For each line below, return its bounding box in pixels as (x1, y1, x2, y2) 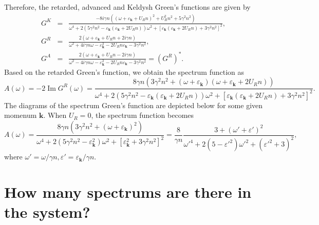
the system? (4, 201, 90, 222)
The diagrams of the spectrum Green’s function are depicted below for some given (4, 99, 263, 110)
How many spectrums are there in (4, 181, 252, 202)
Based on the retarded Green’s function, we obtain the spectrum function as (4, 66, 245, 77)
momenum (4, 110, 37, 120)
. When (43, 110, 67, 120)
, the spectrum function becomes (91, 110, 194, 120)
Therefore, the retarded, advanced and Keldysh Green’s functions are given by (4, 2, 251, 12)
